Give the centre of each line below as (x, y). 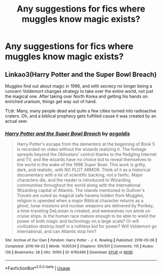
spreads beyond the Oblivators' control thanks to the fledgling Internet (87, 154)
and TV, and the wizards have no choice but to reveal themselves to (84, 160)
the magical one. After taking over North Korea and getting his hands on (76, 96)
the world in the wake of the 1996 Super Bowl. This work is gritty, (81, 165)
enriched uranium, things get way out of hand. (51, 102)
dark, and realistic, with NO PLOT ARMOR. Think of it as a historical (83, 170)
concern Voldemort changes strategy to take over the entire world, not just (79, 91)
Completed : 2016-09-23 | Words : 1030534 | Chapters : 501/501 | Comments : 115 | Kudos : (80, 246)
